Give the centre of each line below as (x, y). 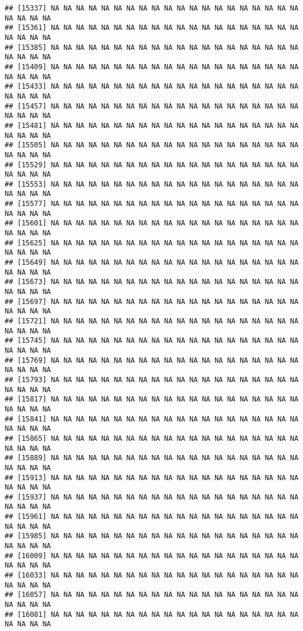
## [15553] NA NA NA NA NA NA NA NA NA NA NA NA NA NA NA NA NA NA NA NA (152, 184)
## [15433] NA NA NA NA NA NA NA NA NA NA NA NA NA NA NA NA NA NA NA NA (152, 87)
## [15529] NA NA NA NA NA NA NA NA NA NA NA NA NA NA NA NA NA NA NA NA (152, 165)
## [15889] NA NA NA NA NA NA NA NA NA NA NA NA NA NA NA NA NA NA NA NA (152, 458)
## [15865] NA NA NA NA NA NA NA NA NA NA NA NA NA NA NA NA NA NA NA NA (152, 438)
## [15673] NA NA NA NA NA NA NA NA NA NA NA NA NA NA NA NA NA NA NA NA (152, 282)
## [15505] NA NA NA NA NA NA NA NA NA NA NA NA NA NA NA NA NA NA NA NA (152, 145)
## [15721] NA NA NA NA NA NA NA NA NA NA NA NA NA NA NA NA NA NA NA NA (152, 321)
